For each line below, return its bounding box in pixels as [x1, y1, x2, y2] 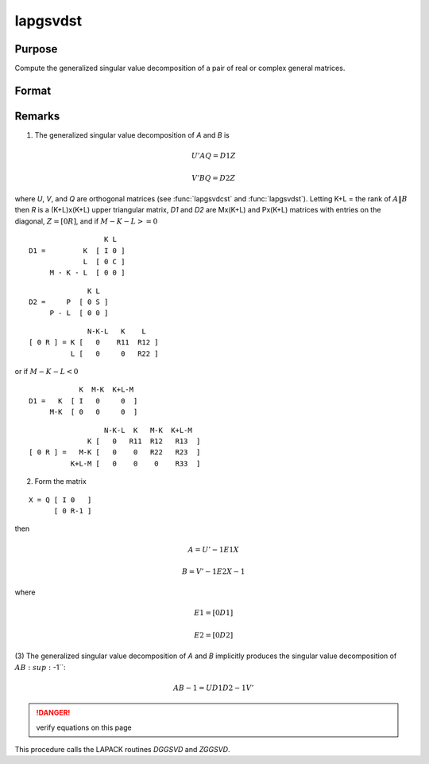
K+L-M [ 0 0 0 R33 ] [70, 458, 201, 468]
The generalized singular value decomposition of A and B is [34, 130, 230, 139]
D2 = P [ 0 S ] [29, 298, 109, 306]
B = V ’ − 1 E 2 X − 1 [181, 567, 245, 576]
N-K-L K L [87, 326, 147, 336]
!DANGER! [36, 708, 71, 718]
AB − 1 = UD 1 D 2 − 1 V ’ [173, 683, 254, 692]
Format [14, 84, 52, 97]
